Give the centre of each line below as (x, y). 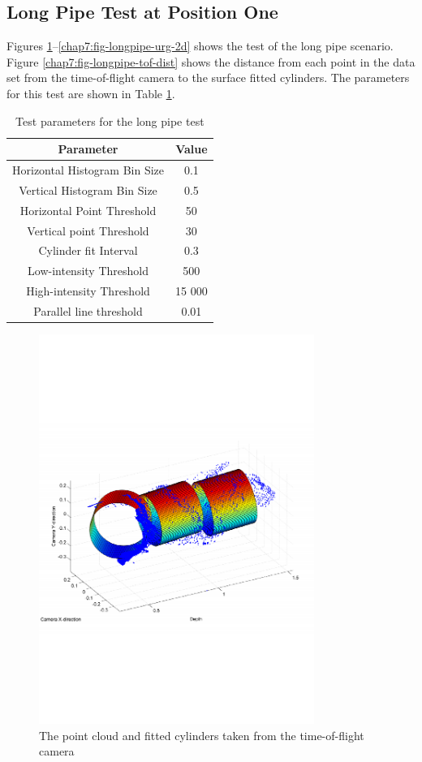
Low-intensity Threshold (88, 271)
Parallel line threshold (88, 310)
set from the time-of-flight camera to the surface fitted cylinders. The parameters (208, 77)
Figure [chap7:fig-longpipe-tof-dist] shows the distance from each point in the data (211, 61)
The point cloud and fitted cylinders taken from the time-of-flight (202, 735)
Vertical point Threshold (88, 230)
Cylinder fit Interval (88, 250)
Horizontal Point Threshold (88, 210)
